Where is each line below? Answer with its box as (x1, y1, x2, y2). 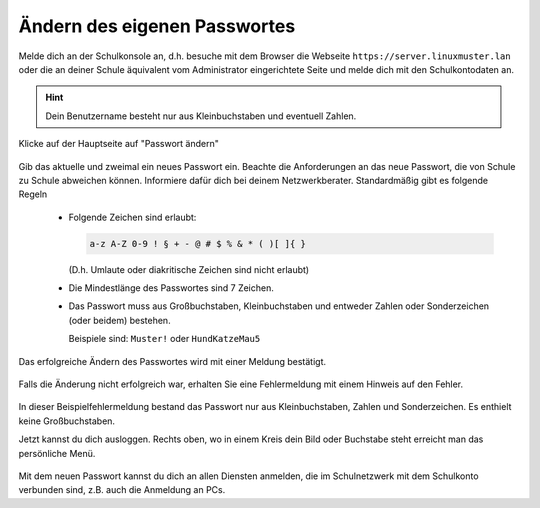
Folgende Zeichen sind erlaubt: (68, 211, 197, 223)
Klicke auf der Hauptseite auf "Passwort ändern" (18, 138, 220, 150)
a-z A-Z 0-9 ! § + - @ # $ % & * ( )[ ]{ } (89, 238, 307, 249)
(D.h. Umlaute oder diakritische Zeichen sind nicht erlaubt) (68, 263, 310, 275)
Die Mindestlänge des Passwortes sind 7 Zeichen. (68, 282, 275, 294)
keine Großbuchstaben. (18, 415, 115, 427)
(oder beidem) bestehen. (68, 314, 171, 326)
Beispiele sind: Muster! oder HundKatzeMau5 (68, 333, 261, 345)
